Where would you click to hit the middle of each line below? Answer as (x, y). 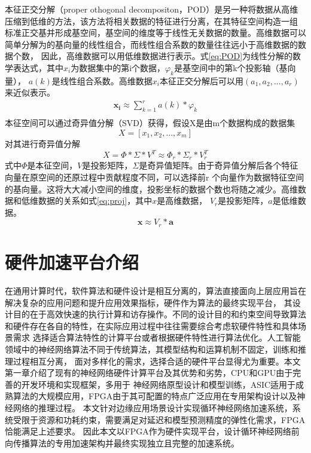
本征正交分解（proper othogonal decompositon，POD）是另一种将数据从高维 (152, 9)
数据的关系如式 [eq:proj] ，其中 (95, 201)
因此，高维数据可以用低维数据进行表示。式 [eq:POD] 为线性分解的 (167, 56)
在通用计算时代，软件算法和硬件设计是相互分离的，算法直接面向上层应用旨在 (155, 290)
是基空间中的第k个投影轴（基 (231, 67)
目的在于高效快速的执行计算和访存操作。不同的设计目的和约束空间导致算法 (159, 314)
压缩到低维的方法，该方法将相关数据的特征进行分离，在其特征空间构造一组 (151, 21)
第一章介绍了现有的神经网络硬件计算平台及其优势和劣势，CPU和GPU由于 (149, 373)
